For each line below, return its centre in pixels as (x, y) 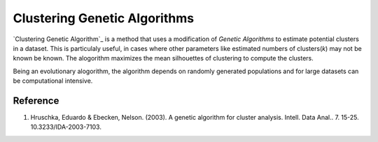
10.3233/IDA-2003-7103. (66, 127)
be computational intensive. (53, 81)
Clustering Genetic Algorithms (104, 18)
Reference (36, 101)
